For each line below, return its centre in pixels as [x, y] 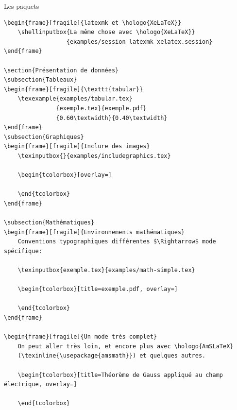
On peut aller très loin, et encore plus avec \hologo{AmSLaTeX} [126, 346]
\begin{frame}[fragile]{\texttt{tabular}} [74, 89]
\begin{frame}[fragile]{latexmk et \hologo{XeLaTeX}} [93, 23]
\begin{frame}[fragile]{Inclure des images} [77, 146]
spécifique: [23, 251]
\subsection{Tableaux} [41, 80]
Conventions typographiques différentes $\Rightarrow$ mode [117, 242]
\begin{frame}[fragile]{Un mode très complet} [80, 337]
